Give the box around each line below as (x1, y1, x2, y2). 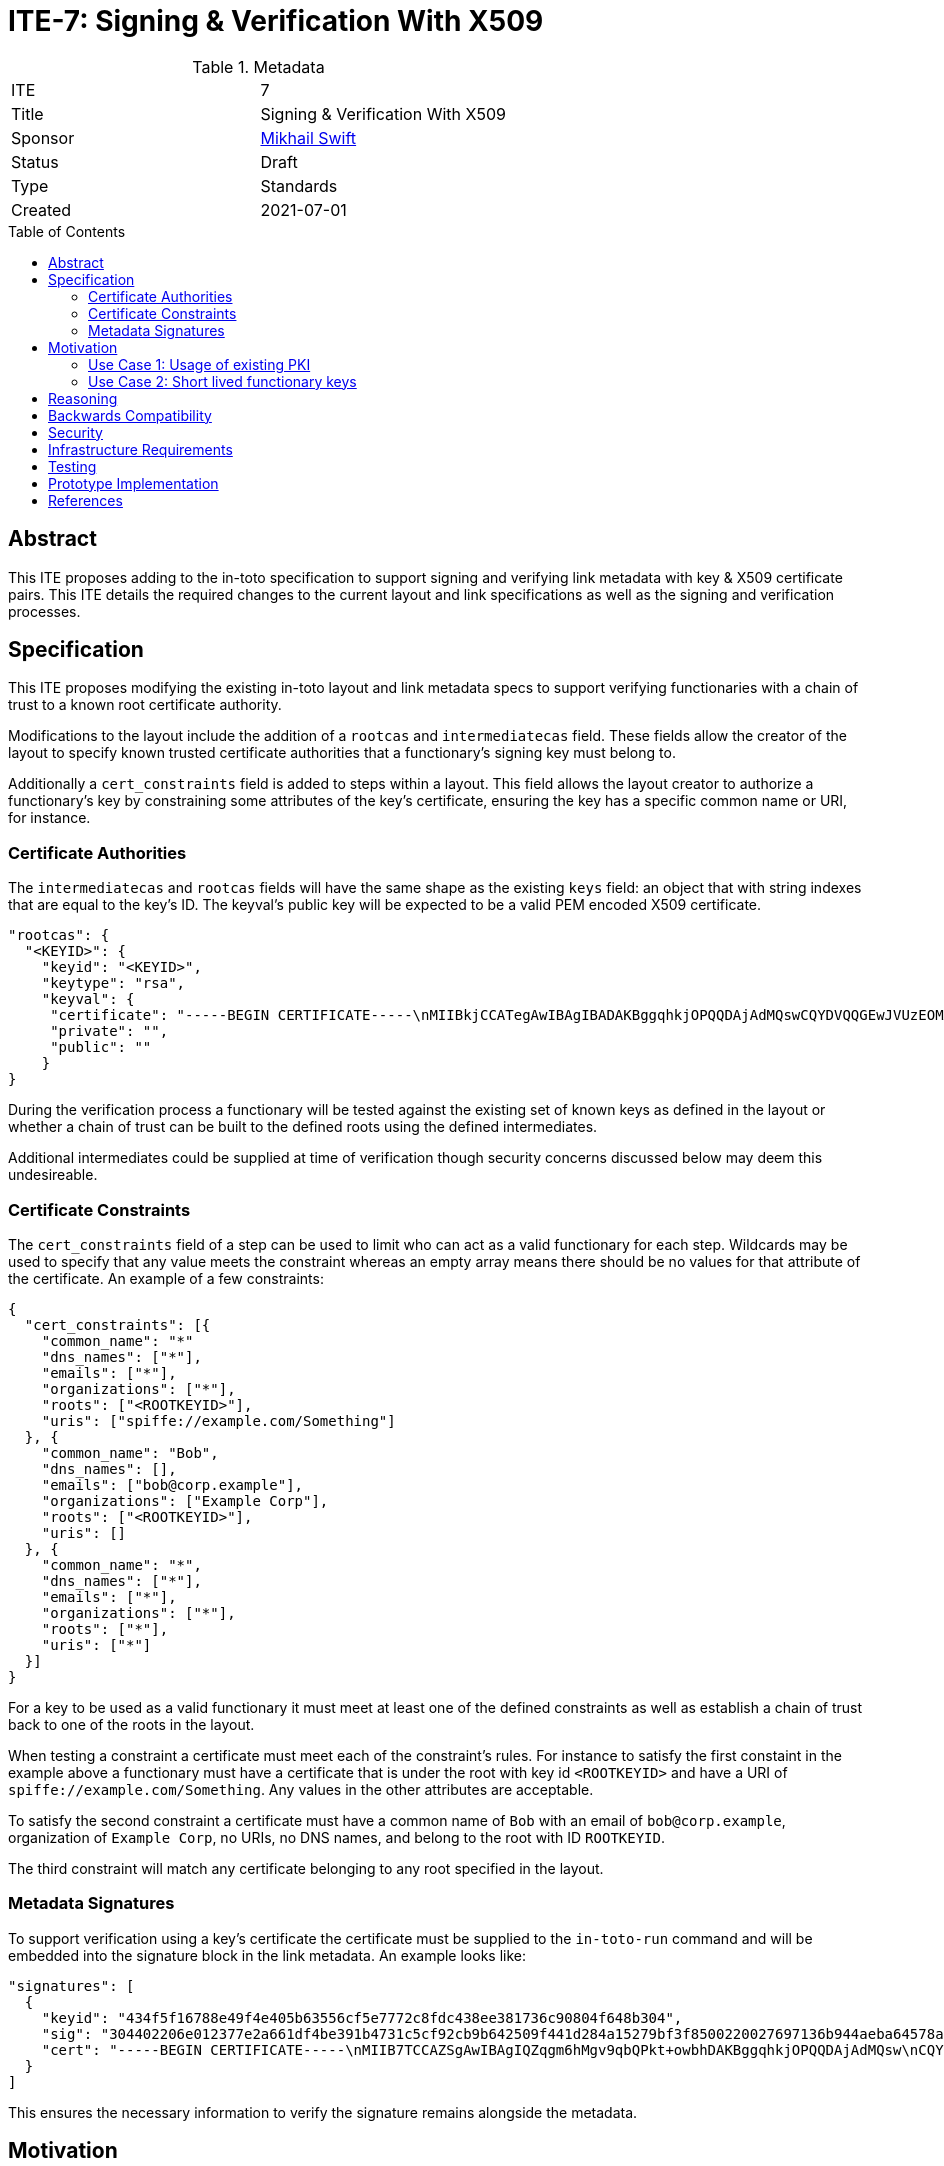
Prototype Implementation (48, 474, 219, 492)
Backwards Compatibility (48, 406, 212, 424)
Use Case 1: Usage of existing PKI (88, 355, 311, 373)
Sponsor (11, 127, 75, 148)
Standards (260, 175, 338, 196)
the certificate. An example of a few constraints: (8, 1269, 324, 1287)
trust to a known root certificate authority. (8, 696, 282, 714)
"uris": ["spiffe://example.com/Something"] (41, 1412, 396, 1429)
